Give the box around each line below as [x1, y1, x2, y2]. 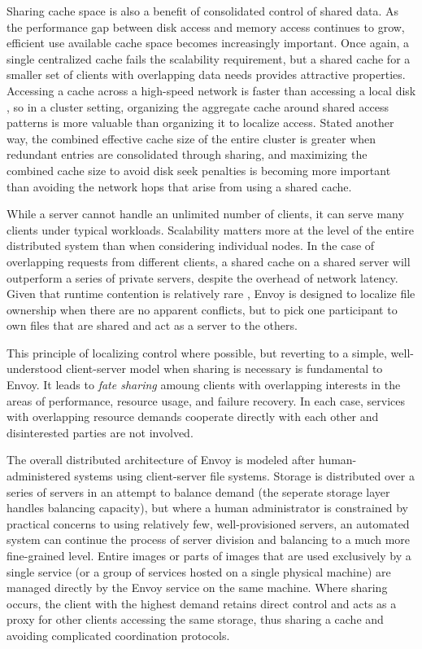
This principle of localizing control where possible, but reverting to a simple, [7, 344, 387, 361]
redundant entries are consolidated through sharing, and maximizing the [7, 146, 368, 163]
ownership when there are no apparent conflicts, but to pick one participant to [7, 300, 398, 318]
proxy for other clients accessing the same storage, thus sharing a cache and [7, 611, 384, 628]
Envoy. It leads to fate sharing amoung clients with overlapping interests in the [7, 376, 401, 393]
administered [7, 467, 71, 485]
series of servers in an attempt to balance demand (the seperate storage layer [7, 483, 390, 500]
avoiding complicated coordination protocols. [7, 626, 230, 643]
